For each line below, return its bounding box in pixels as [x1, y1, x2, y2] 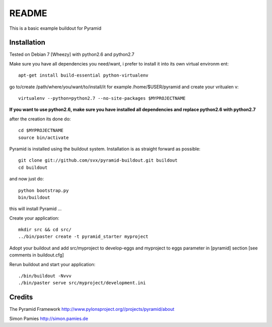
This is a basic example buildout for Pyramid [9, 25, 102, 31]
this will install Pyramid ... [9, 206, 62, 212]
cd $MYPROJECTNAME [18, 127, 64, 134]
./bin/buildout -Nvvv [18, 273, 72, 279]
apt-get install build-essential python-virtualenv [18, 73, 149, 78]
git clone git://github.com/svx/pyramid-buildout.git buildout [18, 158, 178, 163]
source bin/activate [18, 135, 69, 141]
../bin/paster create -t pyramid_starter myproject [18, 234, 149, 239]
